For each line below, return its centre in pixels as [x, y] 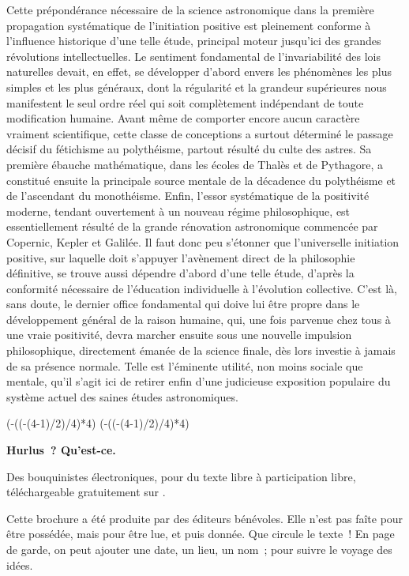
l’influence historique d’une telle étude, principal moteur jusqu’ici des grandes [194, 41]
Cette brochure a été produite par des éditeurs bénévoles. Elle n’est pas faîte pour [205, 518]
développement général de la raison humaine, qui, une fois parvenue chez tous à [199, 319]
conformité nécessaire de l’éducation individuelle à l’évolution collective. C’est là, [202, 288]
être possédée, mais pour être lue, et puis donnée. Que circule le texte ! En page [201, 534]
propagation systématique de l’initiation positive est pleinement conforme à [189, 25]
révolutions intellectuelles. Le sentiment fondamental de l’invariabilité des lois [193, 56]
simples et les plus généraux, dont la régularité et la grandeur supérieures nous [197, 87]
